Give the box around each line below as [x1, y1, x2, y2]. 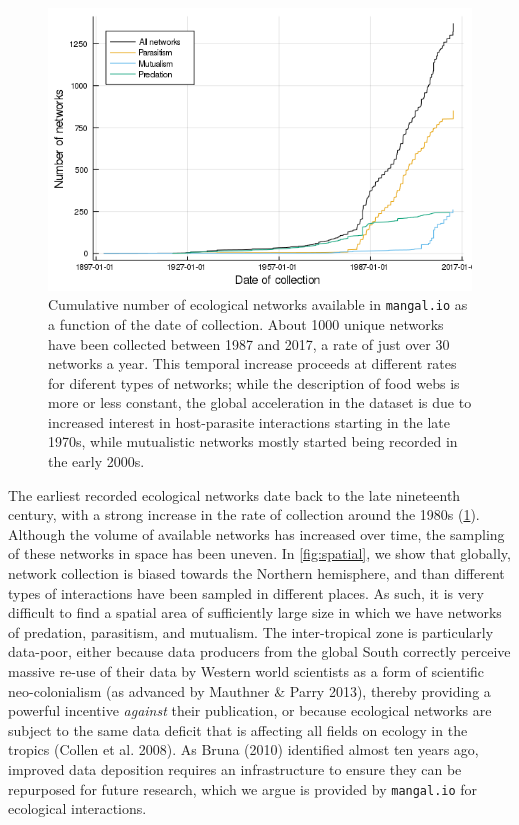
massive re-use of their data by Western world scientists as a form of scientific [8, 661, 485, 681]
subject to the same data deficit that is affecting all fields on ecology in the [8, 719, 468, 740]
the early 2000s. [48, 451, 145, 472]
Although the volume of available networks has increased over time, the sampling [8, 523, 505, 544]
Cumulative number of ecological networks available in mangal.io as [48, 294, 468, 315]
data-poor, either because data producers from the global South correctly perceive [8, 641, 511, 662]
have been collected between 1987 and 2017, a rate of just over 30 [48, 333, 450, 354]
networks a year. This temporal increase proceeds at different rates [48, 353, 457, 374]
